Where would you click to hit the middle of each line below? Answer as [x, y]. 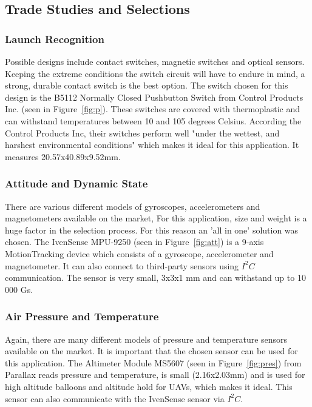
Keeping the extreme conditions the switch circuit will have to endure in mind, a [155, 73]
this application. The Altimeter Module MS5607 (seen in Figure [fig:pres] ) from [153, 362]
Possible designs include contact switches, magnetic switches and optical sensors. [155, 61]
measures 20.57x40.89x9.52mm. [63, 156]
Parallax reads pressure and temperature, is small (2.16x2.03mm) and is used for [155, 375]
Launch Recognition [55, 39]
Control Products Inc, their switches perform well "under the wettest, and [142, 133]
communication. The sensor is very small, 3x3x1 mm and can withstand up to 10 [155, 277]
